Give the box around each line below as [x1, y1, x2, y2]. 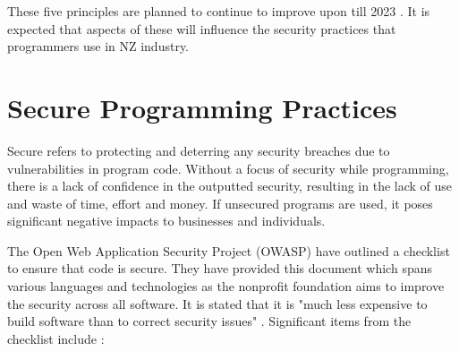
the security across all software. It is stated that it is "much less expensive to [7, 294, 428, 312]
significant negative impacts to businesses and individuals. [7, 211, 326, 230]
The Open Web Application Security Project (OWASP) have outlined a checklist [7, 241, 450, 260]
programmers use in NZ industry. [7, 37, 190, 56]
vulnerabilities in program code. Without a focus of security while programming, [7, 158, 449, 177]
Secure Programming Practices [7, 89, 397, 125]
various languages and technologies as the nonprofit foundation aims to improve [7, 277, 445, 295]
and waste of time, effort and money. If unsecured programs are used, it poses [7, 193, 433, 212]
